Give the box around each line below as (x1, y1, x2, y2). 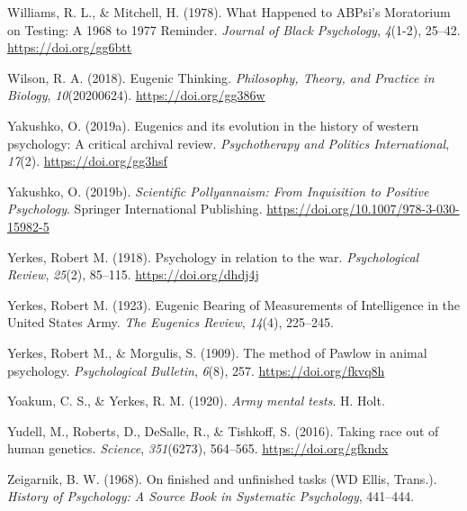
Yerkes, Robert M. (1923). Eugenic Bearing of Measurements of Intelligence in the (7, 295, 461, 314)
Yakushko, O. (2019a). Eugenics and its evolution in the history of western (7, 115, 419, 134)
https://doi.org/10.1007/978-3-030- (266, 199, 460, 218)
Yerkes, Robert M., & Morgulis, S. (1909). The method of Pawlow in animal (7, 342, 427, 361)
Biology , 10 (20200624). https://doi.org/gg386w (7, 86, 265, 105)
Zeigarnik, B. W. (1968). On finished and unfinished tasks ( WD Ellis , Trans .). (7, 469, 437, 488)
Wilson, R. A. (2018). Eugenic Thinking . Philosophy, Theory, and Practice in (7, 68, 435, 87)
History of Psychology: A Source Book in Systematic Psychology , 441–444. (7, 487, 415, 506)
